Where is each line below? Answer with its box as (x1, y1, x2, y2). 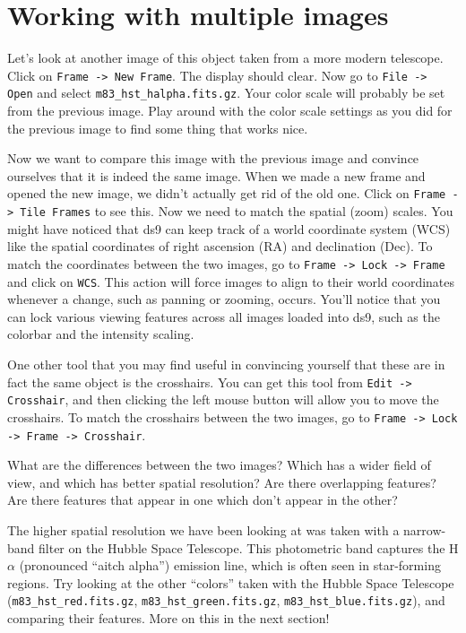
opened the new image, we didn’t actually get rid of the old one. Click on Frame (7, 184, 446, 203)
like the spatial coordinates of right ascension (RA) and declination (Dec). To (7, 237, 433, 256)
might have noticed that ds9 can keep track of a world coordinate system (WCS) (7, 219, 451, 238)
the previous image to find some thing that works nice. (7, 118, 308, 137)
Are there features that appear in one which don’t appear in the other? (7, 490, 398, 509)
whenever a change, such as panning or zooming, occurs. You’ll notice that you (7, 290, 441, 308)
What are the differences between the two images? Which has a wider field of (7, 455, 431, 474)
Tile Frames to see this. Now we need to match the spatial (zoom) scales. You (20, 202, 453, 221)
